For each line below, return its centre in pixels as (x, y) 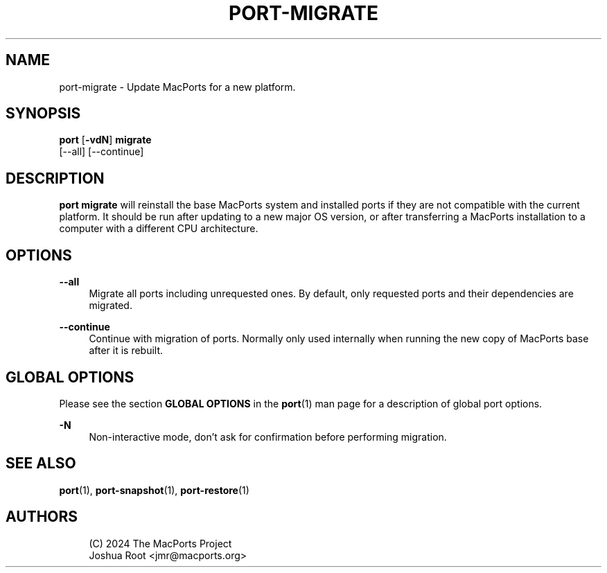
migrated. (111, 306)
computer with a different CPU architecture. (159, 229)
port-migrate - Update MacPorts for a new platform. (177, 87)
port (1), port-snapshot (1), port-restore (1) (154, 490)
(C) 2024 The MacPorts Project (160, 543)
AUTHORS (42, 517)
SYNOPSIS (43, 114)
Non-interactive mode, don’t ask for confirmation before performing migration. (268, 437)
